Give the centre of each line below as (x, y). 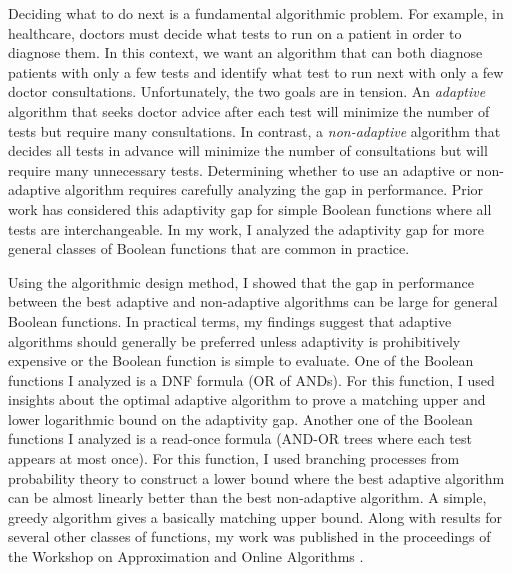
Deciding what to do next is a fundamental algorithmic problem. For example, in (256, 13)
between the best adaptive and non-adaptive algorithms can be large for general (253, 301)
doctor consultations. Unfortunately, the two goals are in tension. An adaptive (247, 91)
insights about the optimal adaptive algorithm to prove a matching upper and (247, 399)
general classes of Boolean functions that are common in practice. (209, 248)
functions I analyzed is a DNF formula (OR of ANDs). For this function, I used (251, 379)
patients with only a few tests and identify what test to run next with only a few (256, 71)
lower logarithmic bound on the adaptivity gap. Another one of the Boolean (240, 418)
